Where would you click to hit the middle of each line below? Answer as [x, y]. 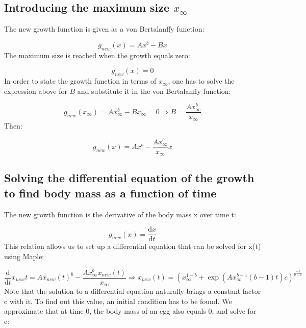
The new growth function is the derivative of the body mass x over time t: [120, 214]
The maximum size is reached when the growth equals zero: [97, 55]
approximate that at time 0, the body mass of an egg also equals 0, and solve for [130, 311]
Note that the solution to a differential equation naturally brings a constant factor [133, 291]
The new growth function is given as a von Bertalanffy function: [104, 29]
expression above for [36, 91]
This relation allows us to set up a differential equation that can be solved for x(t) [133, 246]
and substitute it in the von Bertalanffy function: [154, 91]
